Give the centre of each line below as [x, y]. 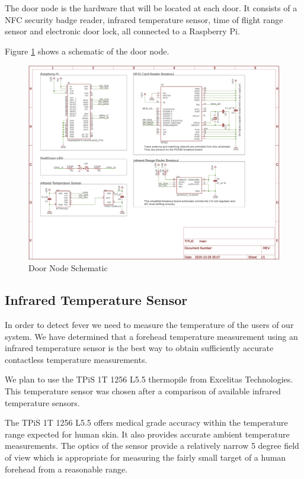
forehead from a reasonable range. [66, 469]
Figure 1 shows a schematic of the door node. [87, 51]
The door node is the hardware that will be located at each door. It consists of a [151, 8]
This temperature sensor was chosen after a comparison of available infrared [143, 391]
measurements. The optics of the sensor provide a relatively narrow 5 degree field [152, 446]
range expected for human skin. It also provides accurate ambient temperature [147, 434]
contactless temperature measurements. [76, 359]
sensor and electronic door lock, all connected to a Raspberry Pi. [122, 31]
